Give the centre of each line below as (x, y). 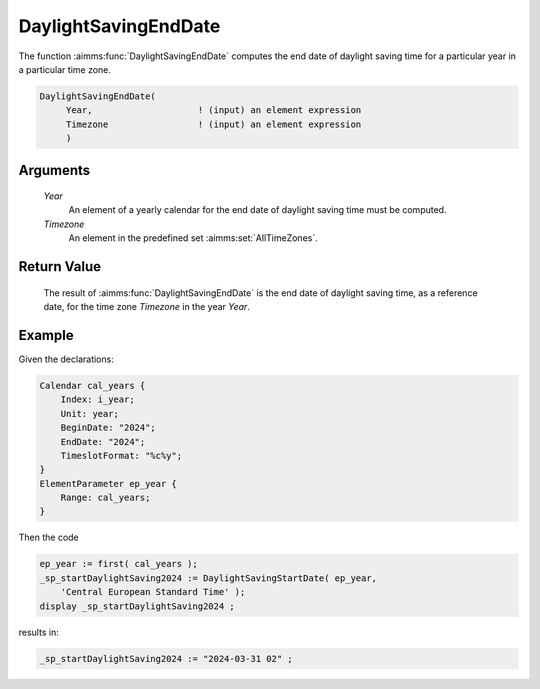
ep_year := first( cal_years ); (119, 564)
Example (46, 335)
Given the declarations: (66, 359)
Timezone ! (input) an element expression (213, 124)
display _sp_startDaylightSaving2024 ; (137, 606)
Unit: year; (90, 413)
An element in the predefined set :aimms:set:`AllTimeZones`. (193, 238)
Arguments (54, 170)
